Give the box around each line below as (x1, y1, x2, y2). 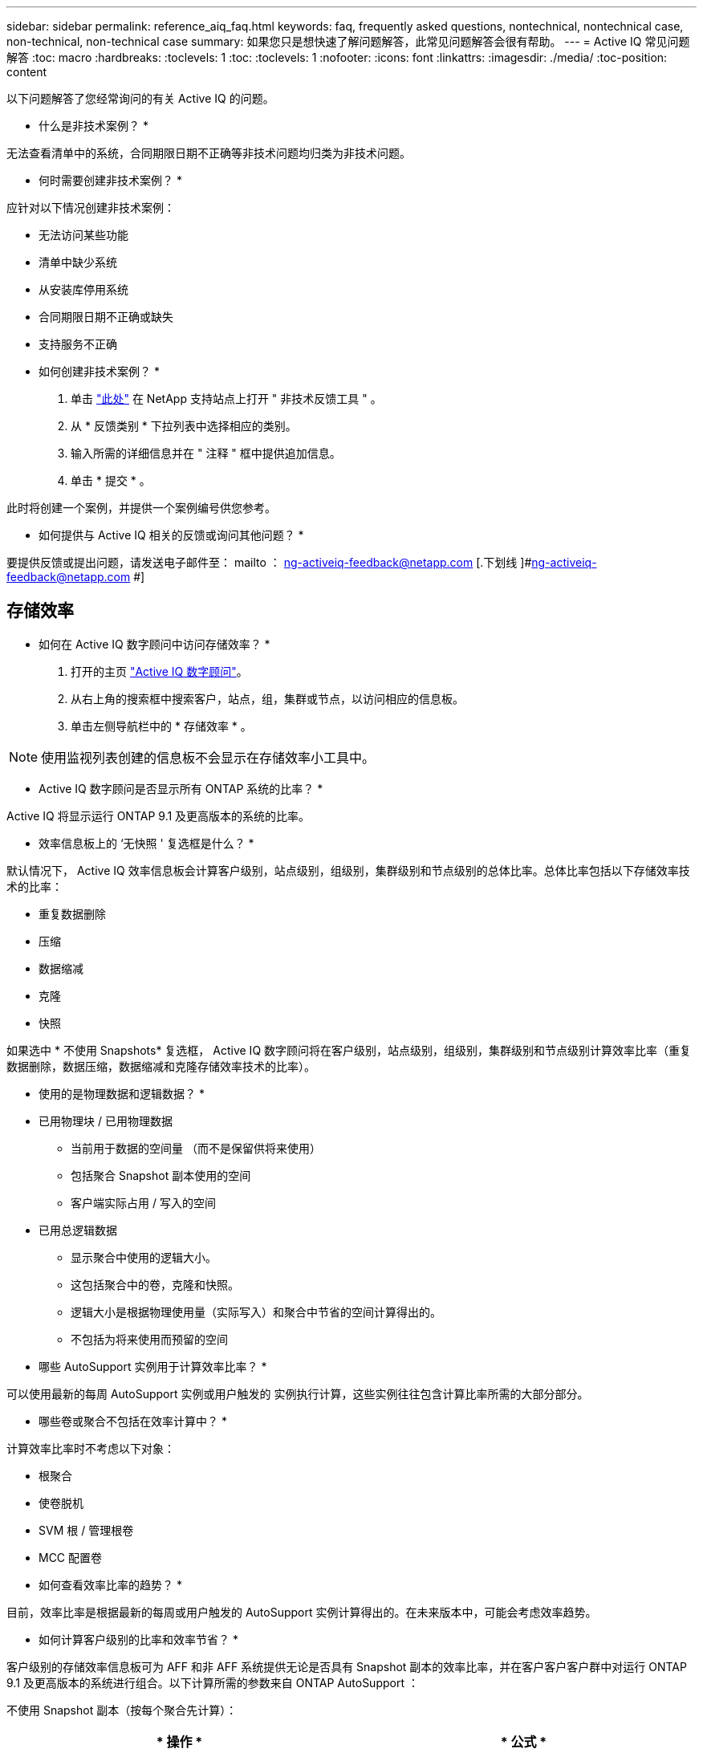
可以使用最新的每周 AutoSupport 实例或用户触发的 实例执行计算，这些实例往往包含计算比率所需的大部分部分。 (6, 1386, 589, 1401)
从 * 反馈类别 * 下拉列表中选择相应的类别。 (71, 419, 297, 433)
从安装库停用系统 (39, 283, 128, 296)
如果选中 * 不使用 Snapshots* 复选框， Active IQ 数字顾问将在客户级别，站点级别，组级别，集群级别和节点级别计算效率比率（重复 (6, 1043, 692, 1057)
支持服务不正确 (39, 337, 117, 351)
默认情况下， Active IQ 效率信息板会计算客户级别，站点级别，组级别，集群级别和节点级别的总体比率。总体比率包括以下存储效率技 (6, 863, 690, 877)
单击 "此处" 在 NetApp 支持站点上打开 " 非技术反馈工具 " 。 (71, 392, 382, 405)
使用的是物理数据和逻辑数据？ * (39, 1086, 205, 1100)
